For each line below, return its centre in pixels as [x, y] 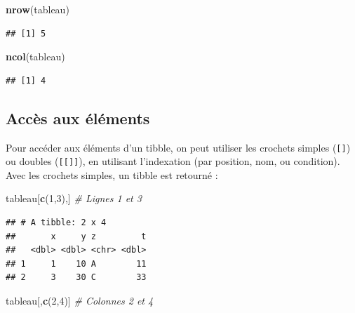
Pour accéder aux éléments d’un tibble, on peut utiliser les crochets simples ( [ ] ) [178, 147]
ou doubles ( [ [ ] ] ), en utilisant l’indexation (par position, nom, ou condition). [173, 161]
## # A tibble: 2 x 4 [56, 223]
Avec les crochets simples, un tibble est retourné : [112, 174]
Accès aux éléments [78, 118]
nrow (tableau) [38, 9]
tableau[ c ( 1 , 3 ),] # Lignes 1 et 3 [74, 198]
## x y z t [76, 236]
